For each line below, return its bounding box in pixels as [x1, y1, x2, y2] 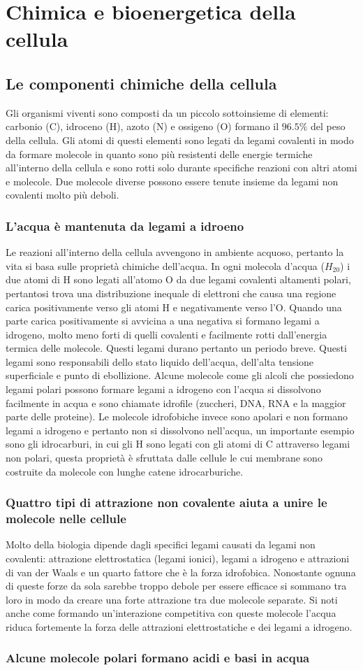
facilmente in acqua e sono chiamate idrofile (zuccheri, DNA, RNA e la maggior [6, 395, 346, 410]
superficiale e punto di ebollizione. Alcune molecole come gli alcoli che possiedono [6, 368, 354, 383]
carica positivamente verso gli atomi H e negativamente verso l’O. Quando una [6, 299, 342, 314]
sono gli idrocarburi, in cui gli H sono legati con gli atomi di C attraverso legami [6, 436, 350, 451]
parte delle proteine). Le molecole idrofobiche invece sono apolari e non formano [6, 409, 348, 424]
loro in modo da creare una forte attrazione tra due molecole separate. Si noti [6, 592, 338, 606]
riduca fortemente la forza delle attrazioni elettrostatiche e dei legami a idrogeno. [6, 619, 353, 634]
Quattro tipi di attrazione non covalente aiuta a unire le [6, 494, 327, 511]
